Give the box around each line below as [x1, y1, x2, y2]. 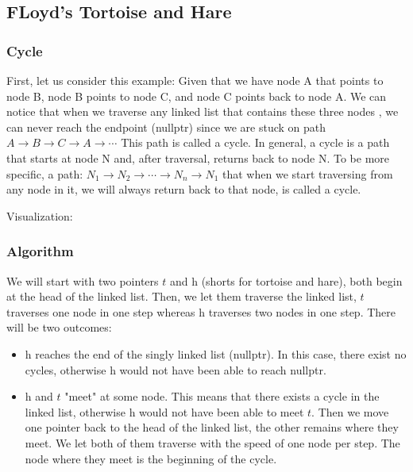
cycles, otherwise [25, 361, 106, 378]
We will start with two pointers [6, 272, 159, 289]
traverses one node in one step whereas [6, 303, 195, 320]
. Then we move [311, 403, 389, 420]
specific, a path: [6, 165, 83, 182]
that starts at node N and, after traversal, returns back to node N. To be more [6, 149, 390, 166]
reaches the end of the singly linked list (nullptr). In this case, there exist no [35, 345, 407, 362]
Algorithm [6, 241, 74, 261]
